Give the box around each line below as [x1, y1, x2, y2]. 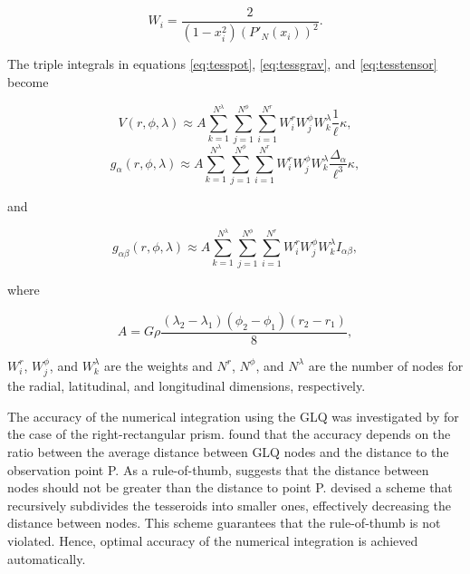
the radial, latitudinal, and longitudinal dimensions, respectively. [7, 376, 366, 395]
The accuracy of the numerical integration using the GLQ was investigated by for [7, 406, 459, 425]
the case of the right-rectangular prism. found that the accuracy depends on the [7, 424, 451, 443]
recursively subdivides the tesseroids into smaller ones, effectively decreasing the [7, 495, 452, 514]
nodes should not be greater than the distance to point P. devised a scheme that [7, 478, 453, 497]
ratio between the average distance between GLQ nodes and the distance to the [7, 443, 449, 462]
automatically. [7, 549, 86, 568]
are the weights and [104, 355, 213, 375]
